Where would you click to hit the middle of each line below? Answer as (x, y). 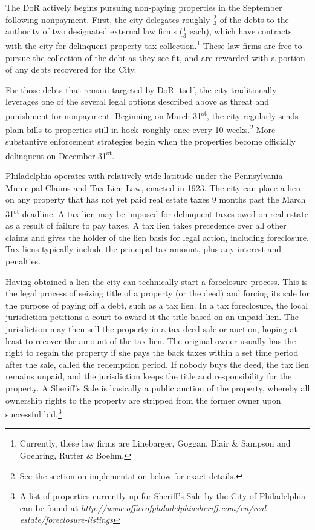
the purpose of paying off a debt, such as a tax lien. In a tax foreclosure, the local (157, 305)
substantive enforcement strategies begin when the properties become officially (151, 141)
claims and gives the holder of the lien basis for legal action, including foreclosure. (157, 237)
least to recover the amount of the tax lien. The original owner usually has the (151, 340)
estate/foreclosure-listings (67, 519)
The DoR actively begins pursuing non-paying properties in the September (144, 7)
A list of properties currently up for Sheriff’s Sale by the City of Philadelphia (163, 496)
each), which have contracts (241, 31)
